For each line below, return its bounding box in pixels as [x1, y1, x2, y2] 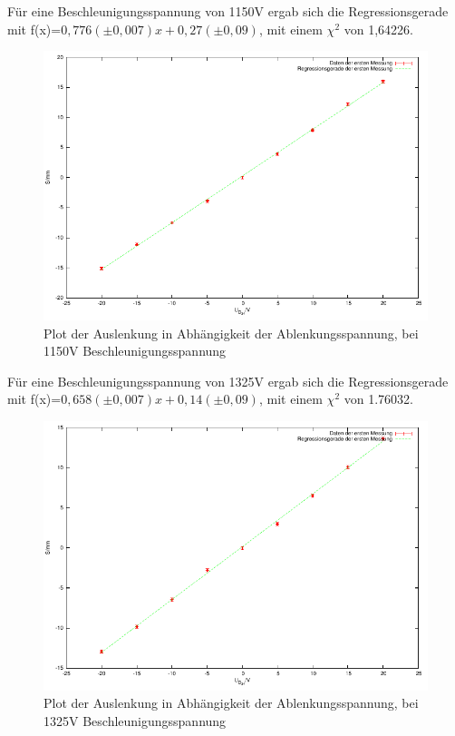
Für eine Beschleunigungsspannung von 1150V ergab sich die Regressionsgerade [7, 2, 449, 20]
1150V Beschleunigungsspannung [44, 341, 227, 360]
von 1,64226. [344, 19, 413, 38]
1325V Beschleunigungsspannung [44, 711, 227, 730]
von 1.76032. [344, 389, 413, 408]
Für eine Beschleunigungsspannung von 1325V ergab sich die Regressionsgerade [7, 371, 449, 390]
